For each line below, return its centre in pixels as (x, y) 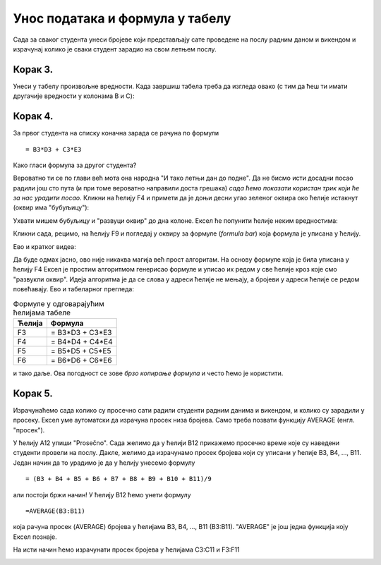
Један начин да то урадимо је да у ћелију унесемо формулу (104, 463)
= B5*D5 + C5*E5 (81, 351)
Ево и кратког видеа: (45, 246)
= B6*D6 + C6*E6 (81, 360)
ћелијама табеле (42, 312)
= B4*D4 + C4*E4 (81, 341)
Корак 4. (33, 116)
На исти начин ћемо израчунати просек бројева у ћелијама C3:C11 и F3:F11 (126, 549)
